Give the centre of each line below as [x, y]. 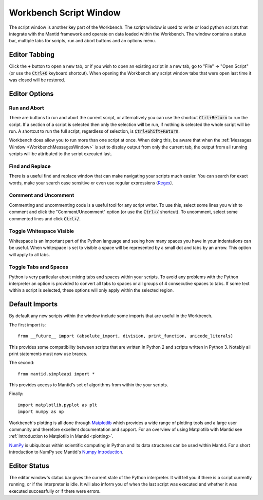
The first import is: [28, 325]
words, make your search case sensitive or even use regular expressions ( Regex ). [91, 183]
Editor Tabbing [32, 55]
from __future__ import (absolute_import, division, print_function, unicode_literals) [126, 336]
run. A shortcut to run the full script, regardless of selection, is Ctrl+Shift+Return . [94, 131]
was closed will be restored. [37, 80]
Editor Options [31, 94]
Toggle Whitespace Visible [41, 231]
